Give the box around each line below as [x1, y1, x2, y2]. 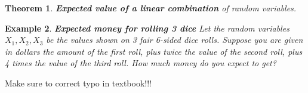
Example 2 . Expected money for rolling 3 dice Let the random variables [5, 21, 289, 34]
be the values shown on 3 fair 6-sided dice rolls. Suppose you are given [46, 33, 303, 46]
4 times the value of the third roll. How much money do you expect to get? [5, 57, 276, 69]
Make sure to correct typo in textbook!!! [5, 76, 152, 89]
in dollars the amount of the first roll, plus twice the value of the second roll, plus [5, 45, 303, 57]
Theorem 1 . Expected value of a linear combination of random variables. [5, 2, 297, 14]
